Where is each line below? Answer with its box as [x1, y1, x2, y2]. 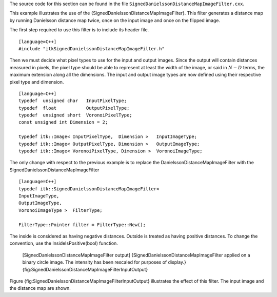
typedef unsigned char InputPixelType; [18, 98, 127, 104]
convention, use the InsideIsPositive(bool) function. [9, 240, 118, 246]
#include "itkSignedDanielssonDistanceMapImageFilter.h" [18, 46, 165, 51]
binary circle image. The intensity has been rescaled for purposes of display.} [22, 259, 187, 265]
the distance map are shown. [9, 285, 71, 291]
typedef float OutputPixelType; [18, 105, 130, 111]
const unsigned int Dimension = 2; [18, 120, 108, 125]
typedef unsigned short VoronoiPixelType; [18, 112, 133, 118]
